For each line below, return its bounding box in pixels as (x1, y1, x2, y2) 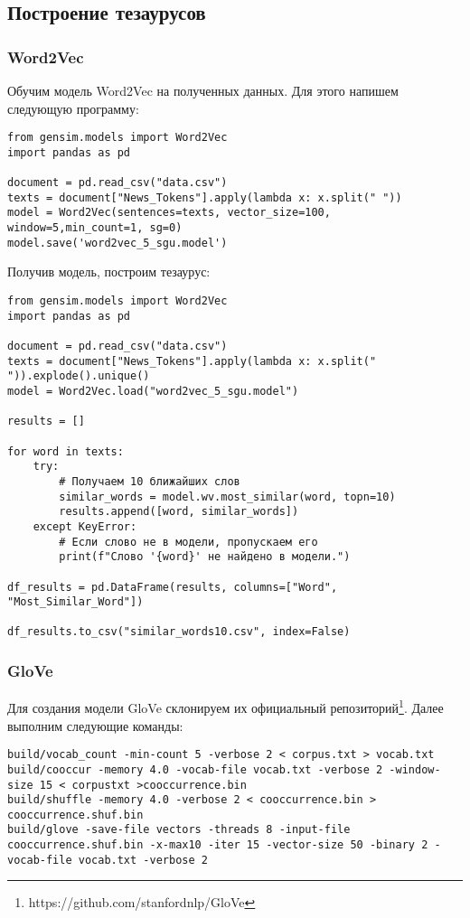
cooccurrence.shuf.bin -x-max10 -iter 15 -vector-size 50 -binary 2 (7, 838, 428, 852)
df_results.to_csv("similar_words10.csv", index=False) (7, 625, 351, 639)
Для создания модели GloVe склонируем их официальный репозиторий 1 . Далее (7, 696, 444, 717)
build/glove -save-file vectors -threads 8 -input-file (7, 823, 351, 837)
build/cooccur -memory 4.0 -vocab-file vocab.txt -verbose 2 (7, 763, 383, 776)
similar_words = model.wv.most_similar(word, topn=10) (59, 490, 396, 503)
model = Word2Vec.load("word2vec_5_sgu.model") (7, 384, 299, 398)
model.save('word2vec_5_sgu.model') (7, 236, 228, 249)
